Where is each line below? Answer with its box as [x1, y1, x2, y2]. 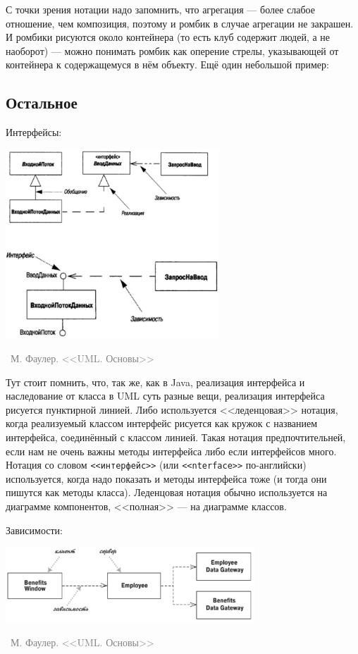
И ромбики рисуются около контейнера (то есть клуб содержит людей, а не [6, 30, 331, 44]
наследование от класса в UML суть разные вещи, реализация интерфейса [6, 388, 325, 403]
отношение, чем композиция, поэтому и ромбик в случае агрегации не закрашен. [6, 16, 354, 30]
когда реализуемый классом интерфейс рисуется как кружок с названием [6, 416, 318, 431]
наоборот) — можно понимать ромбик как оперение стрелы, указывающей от [6, 43, 339, 58]
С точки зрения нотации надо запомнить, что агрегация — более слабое [6, 2, 315, 16]
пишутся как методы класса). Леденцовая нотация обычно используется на [6, 485, 328, 500]
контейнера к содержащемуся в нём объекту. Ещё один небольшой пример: [6, 57, 329, 72]
